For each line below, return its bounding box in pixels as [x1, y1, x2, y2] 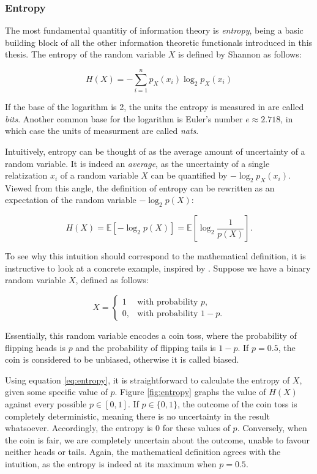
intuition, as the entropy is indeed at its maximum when [5, 457, 217, 470]
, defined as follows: [75, 273, 149, 286]
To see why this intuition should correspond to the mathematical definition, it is [5, 250, 306, 262]
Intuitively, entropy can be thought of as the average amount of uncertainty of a [5, 144, 305, 157]
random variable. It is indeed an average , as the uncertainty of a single [5, 157, 270, 169]
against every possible [5, 398, 87, 410]
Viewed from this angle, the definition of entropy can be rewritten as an [5, 181, 275, 194]
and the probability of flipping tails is [75, 341, 216, 354]
